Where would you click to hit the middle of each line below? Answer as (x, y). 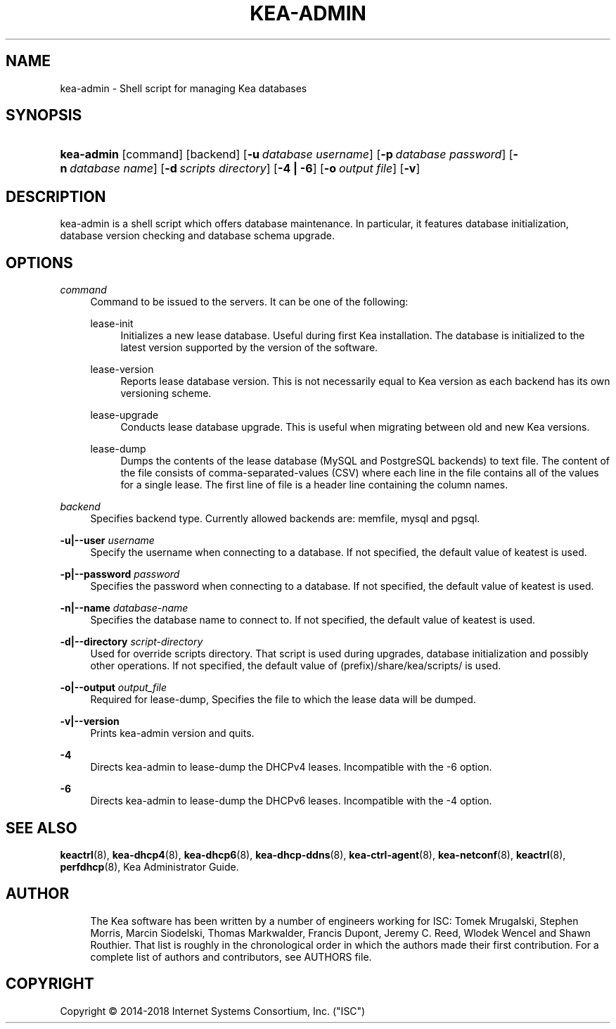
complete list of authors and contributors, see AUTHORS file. (231, 957)
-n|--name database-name (124, 608)
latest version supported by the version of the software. (249, 348)
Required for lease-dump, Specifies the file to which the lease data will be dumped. (283, 700)
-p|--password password (120, 574)
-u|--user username (107, 541)
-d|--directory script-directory (131, 642)
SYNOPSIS (44, 115)
